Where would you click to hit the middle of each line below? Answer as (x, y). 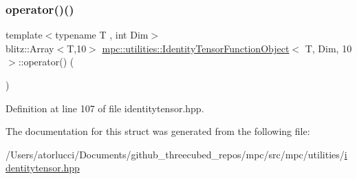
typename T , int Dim (102, 35)
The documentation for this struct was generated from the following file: (158, 131)
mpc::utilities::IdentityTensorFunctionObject (196, 48)
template (24, 35)
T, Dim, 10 (328, 48)
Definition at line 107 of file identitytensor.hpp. (105, 108)
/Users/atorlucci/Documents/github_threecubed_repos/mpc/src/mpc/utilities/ (175, 154)
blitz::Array (30, 48)
